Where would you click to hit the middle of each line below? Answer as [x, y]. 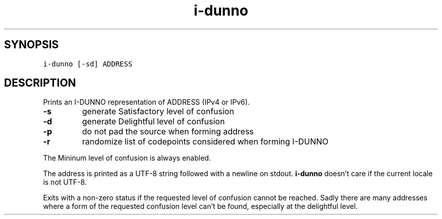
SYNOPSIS [32, 45]
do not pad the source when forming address [168, 132]
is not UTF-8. [65, 182]
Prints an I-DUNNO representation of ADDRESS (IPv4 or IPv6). [146, 102]
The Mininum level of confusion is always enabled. [127, 158]
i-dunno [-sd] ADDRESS [88, 64]
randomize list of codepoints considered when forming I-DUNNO [205, 142]
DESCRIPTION [40, 83]
